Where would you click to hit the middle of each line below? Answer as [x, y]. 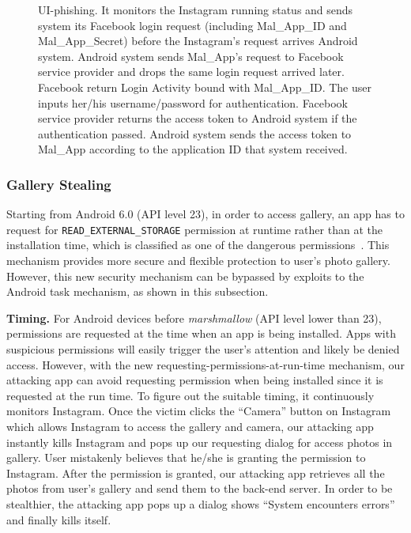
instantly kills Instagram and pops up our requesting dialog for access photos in [200, 442]
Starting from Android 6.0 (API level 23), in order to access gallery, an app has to [205, 214]
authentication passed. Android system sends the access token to [195, 133]
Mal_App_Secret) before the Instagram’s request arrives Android [198, 41]
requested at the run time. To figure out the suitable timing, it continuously [190, 395]
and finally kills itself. [59, 519]
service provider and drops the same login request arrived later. [191, 72]
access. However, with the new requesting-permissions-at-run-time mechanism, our [205, 364]
